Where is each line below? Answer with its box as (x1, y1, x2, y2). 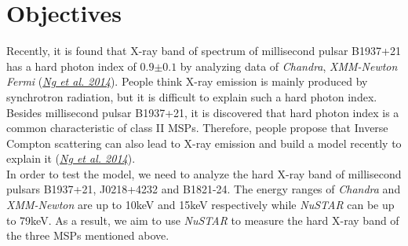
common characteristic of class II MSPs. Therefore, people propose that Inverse (6, 119, 388, 136)
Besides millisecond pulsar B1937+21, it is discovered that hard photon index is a (6, 104, 399, 120)
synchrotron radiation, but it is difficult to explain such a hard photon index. (6, 88, 377, 105)
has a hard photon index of (6, 57, 137, 74)
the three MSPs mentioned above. (6, 227, 169, 244)
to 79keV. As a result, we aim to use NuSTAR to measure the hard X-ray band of (6, 211, 399, 228)
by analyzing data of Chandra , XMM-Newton (180, 57, 398, 74)
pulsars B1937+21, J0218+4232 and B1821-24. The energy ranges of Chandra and (6, 181, 401, 197)
